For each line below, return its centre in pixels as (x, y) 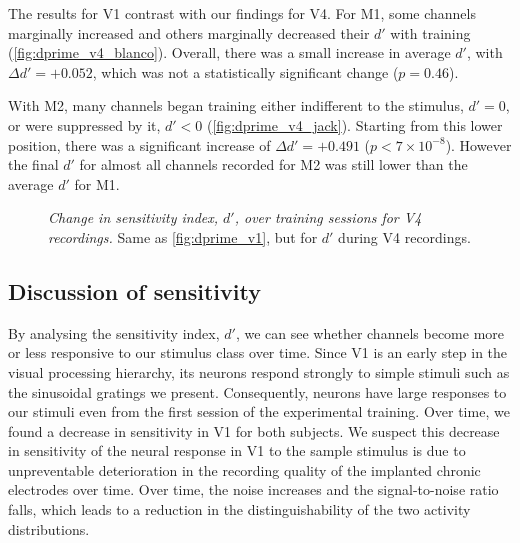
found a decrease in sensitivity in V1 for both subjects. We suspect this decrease (254, 430)
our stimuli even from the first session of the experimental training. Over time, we (259, 411)
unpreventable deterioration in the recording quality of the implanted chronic (244, 469)
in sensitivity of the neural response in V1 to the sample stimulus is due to (237, 450)
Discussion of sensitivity (134, 290)
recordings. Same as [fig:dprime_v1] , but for (183, 236)
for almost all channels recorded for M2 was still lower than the (273, 164)
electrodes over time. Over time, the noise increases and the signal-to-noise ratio (253, 489)
